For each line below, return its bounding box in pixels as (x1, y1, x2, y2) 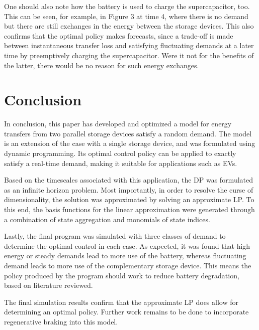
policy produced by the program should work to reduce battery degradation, (4, 270, 239, 280)
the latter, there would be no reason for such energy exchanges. (4, 60, 199, 70)
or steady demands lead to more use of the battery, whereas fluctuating (26, 250, 246, 261)
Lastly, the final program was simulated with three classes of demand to (4, 231, 226, 241)
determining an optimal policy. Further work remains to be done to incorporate (4, 306, 249, 317)
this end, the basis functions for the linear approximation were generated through (4, 204, 255, 215)
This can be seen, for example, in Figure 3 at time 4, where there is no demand (4, 11, 248, 21)
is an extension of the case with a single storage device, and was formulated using (4, 138, 255, 148)
